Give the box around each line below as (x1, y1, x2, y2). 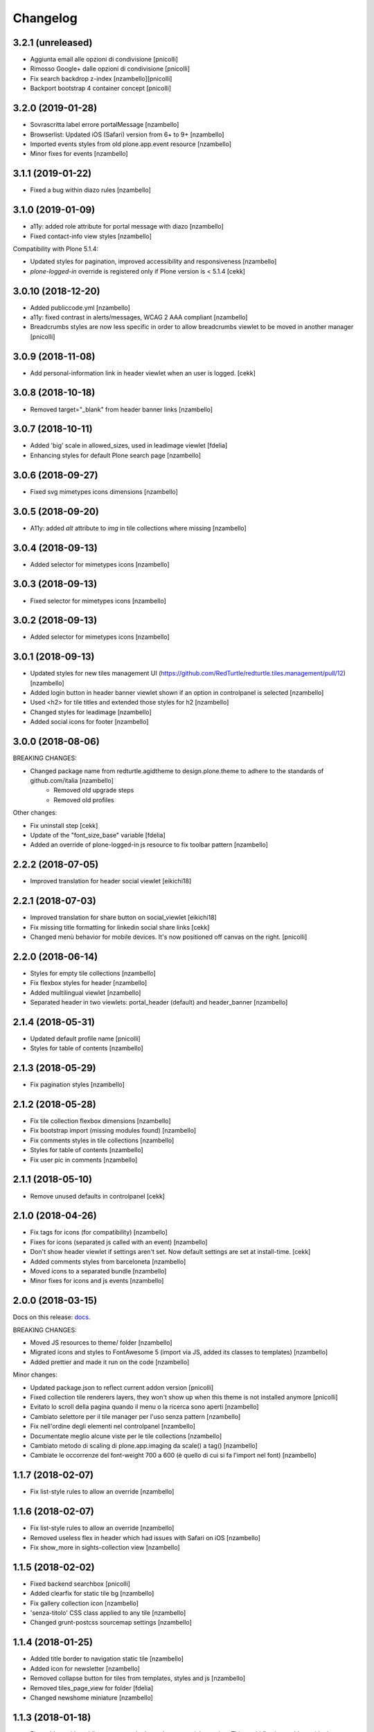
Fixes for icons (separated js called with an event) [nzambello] (30, 1237, 208, 1246)
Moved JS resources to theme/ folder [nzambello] (30, 1338, 172, 1347)
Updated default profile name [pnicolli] (30, 1034, 141, 1043)
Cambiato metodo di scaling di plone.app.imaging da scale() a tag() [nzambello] (30, 1442, 258, 1449)
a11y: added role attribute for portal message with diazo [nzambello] (30, 222, 224, 231)
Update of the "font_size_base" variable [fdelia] (30, 831, 166, 839)
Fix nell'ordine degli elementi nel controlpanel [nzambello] (30, 1422, 195, 1431)
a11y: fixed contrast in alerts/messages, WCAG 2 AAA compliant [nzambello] (30, 312, 248, 321)
